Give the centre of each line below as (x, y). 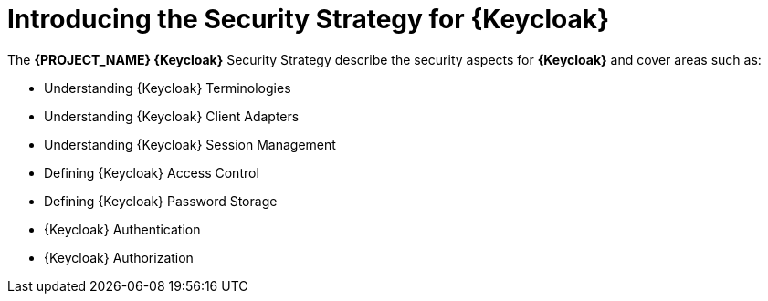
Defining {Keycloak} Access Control (152, 172)
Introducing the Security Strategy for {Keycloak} (309, 19)
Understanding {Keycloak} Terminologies (168, 88)
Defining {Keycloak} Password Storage (161, 201)
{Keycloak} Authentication (122, 229)
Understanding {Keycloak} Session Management (190, 144)
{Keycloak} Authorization (119, 257)
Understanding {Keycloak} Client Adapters (172, 116)
